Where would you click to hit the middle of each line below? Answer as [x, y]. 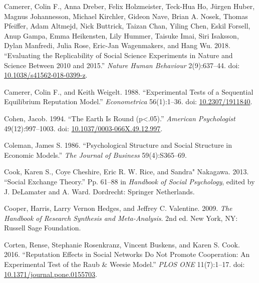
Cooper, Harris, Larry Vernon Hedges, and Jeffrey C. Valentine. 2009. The [118, 208]
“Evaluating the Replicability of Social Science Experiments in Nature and [118, 55]
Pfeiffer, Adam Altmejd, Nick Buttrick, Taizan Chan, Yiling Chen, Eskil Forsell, [127, 26]
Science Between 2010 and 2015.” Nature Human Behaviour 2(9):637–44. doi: [122, 65]
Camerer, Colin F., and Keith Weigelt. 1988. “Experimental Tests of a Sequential [129, 91]
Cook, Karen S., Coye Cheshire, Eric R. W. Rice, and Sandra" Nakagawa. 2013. [126, 172]
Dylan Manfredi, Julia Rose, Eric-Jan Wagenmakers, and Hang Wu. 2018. [117, 45]
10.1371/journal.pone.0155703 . [51, 274]
